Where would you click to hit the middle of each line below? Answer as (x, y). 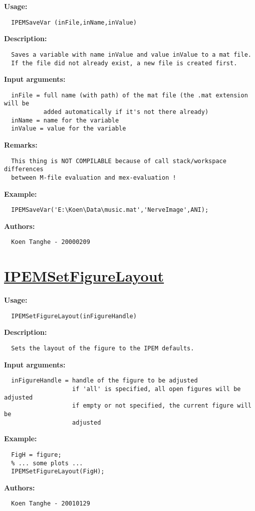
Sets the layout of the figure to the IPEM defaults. (103, 349)
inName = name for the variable (65, 120)
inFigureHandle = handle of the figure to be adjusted (104, 381)
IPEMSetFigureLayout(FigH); (58, 472)
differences (24, 169)
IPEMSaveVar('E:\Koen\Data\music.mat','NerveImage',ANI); (110, 210)
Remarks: (21, 145)
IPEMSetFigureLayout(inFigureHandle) (74, 316)
